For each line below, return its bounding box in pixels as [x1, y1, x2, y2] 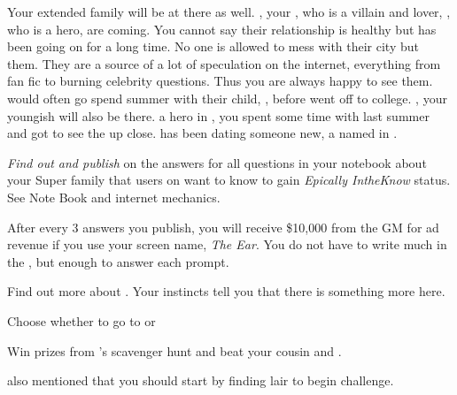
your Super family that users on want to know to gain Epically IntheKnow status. [7, 171, 451, 189]
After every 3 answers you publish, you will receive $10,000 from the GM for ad [7, 217, 439, 236]
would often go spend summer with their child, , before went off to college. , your [7, 88, 447, 107]
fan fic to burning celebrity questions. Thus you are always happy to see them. [7, 72, 433, 90]
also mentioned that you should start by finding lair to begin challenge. [7, 371, 394, 390]
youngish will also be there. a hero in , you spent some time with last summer [7, 106, 430, 125]
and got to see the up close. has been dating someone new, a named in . [7, 124, 398, 142]
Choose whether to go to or [7, 311, 156, 330]
